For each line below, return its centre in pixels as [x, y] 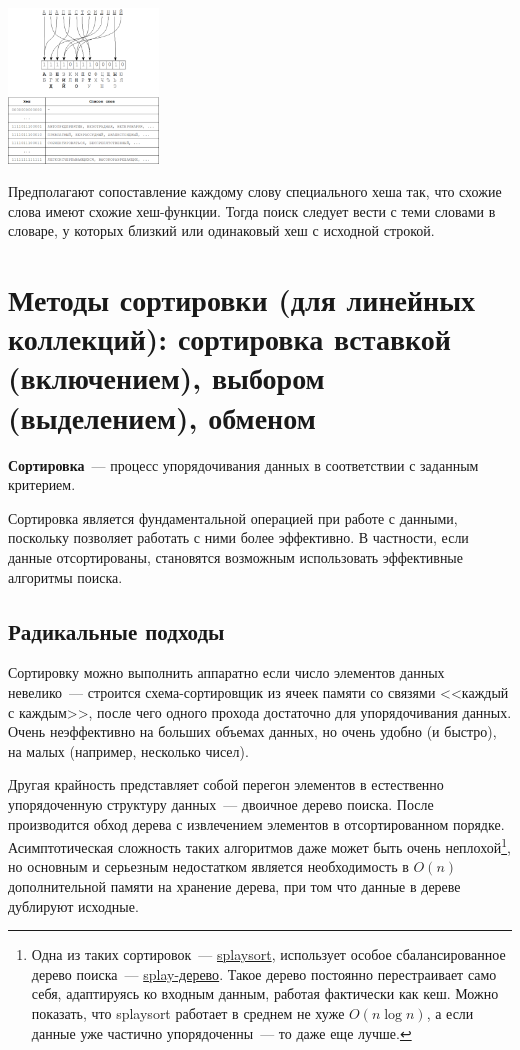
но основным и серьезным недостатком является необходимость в [208, 866]
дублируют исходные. [73, 905]
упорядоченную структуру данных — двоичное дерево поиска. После [221, 803]
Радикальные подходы [116, 630]
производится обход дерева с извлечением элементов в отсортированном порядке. [256, 823]
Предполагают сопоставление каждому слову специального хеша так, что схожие [255, 191]
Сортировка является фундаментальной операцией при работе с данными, [233, 517]
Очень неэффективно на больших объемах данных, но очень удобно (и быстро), [252, 731]
